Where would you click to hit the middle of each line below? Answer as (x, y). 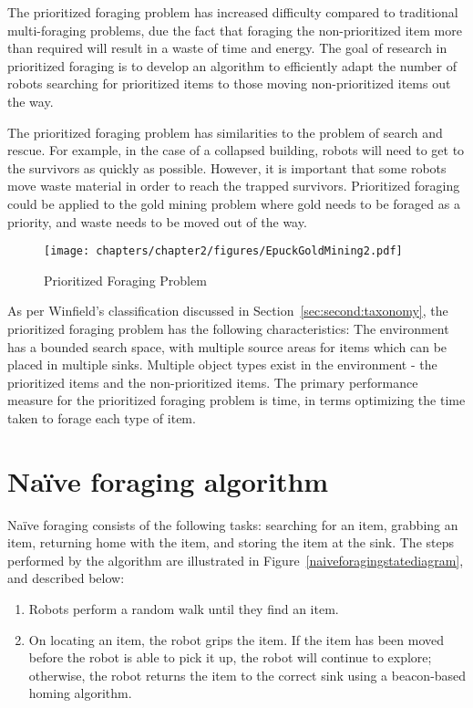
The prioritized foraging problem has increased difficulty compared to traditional (233, 12)
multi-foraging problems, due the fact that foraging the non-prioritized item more (235, 30)
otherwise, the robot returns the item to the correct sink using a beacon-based (247, 675)
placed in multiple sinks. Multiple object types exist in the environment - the (222, 364)
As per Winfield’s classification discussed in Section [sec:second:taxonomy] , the (228, 311)
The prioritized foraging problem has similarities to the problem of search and (225, 132)
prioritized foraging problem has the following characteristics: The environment (228, 328)
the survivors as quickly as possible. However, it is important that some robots (227, 167)
